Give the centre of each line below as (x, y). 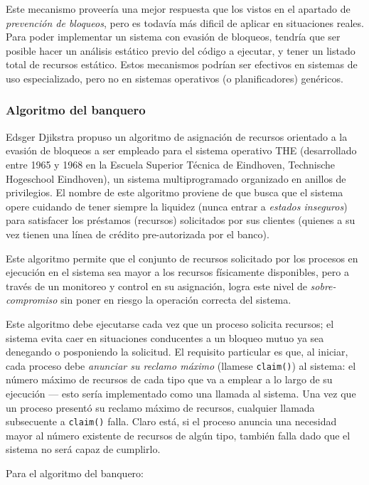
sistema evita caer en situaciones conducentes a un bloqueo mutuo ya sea (165, 337)
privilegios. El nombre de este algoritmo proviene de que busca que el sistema (175, 192)
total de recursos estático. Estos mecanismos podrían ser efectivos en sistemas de (182, 64)
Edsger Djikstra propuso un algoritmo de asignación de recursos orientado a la (177, 136)
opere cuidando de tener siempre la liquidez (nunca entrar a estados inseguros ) (177, 206)
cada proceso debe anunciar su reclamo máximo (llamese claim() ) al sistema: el (181, 365)
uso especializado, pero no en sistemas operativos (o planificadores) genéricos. (175, 78)
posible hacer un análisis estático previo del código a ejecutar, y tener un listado (181, 50)
